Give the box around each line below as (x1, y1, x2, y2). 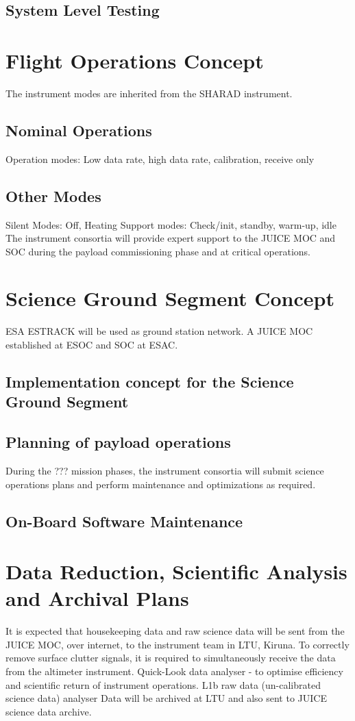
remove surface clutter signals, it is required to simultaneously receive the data (5, 650, 336, 665)
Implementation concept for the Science (5, 370, 294, 392)
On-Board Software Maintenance (5, 510, 243, 531)
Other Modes (5, 185, 101, 206)
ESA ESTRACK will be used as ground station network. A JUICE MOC (5, 324, 313, 338)
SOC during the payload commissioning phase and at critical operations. (5, 244, 310, 258)
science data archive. (5, 704, 92, 718)
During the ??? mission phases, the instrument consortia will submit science (5, 463, 324, 477)
